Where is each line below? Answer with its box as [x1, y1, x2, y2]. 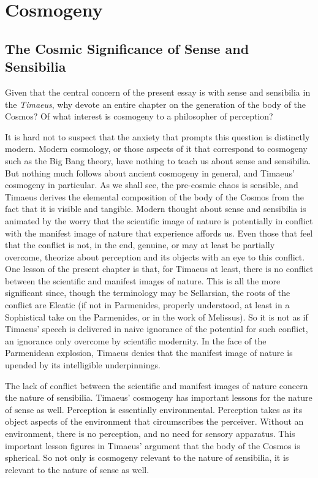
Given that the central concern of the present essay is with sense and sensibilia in [5, 85, 311, 98]
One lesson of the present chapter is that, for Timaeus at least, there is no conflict [5, 262, 314, 275]
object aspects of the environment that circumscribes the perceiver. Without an [5, 415, 304, 428]
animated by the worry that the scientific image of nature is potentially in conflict [5, 214, 313, 227]
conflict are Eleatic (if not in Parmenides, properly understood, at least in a [5, 298, 290, 311]
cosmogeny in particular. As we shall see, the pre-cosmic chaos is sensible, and [5, 178, 298, 191]
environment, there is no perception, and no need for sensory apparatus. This [5, 427, 295, 439]
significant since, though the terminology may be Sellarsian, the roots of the [5, 286, 290, 299]
